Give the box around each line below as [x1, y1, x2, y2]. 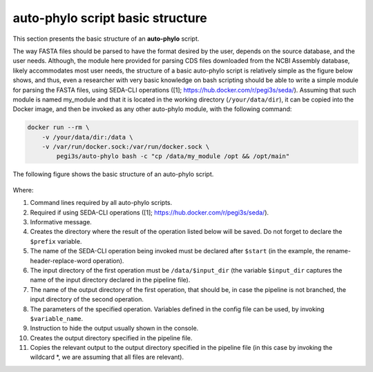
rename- [326, 247, 352, 255]
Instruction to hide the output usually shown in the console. [30, 324, 199, 333]
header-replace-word [30, 256, 92, 265]
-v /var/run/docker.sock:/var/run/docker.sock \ [41, 143, 210, 151]
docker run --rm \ [27, 124, 90, 131]
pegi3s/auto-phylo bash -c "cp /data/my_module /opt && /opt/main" [56, 153, 290, 160]
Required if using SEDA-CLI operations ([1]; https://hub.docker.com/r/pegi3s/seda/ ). [30, 208, 269, 217]
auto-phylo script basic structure [12, 10, 207, 26]
